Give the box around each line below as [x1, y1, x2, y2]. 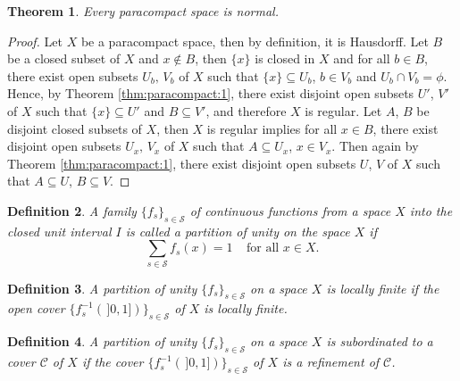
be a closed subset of [7, 49, 121, 68]
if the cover [81, 352, 144, 371]
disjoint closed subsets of [7, 119, 142, 137]
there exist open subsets [7, 66, 138, 85]
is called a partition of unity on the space [125, 221, 350, 240]
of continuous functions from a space [189, 201, 391, 219]
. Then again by [331, 137, 419, 155]
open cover [7, 299, 65, 318]
